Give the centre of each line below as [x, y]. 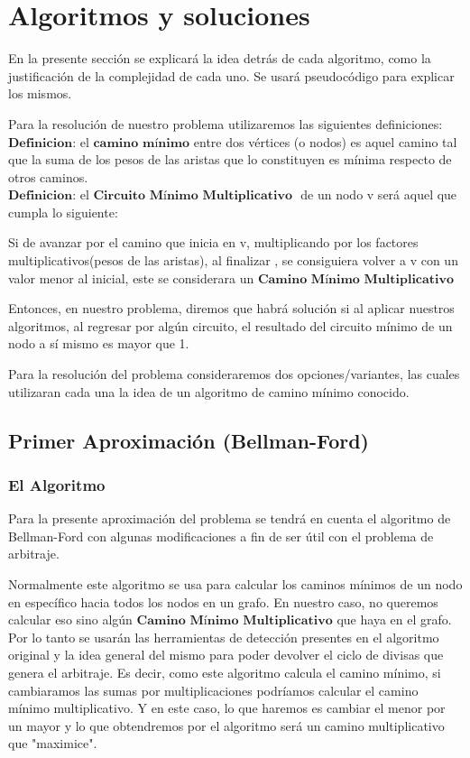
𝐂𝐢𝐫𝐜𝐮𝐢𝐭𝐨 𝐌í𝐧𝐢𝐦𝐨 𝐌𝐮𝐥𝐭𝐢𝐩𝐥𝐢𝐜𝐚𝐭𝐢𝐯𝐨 [193, 196]
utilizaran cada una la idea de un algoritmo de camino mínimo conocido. [209, 391]
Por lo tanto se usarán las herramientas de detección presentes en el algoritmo [224, 637]
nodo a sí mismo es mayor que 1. [99, 343]
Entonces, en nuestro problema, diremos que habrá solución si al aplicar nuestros [231, 308]
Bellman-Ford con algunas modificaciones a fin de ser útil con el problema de [221, 536]
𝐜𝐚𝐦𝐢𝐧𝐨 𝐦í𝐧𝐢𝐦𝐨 [142, 143]
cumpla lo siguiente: [63, 212]
